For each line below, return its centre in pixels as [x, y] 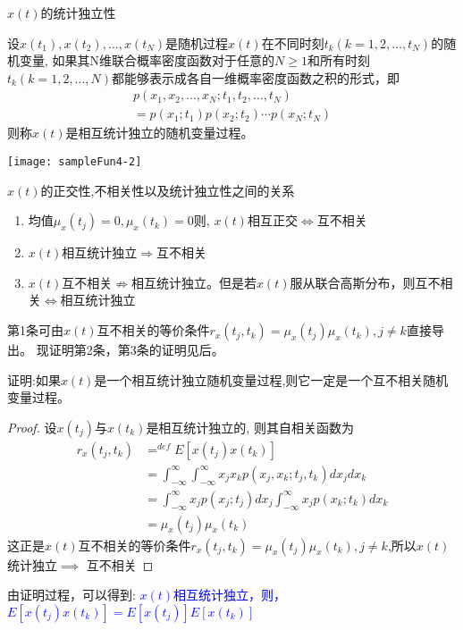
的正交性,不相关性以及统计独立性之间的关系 [168, 190]
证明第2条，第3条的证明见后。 [136, 350]
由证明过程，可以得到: [72, 595]
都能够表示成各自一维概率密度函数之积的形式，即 [256, 77]
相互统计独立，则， [230, 595]
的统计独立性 [78, 13]
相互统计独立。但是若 [194, 282]
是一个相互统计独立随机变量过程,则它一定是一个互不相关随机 [271, 379]
